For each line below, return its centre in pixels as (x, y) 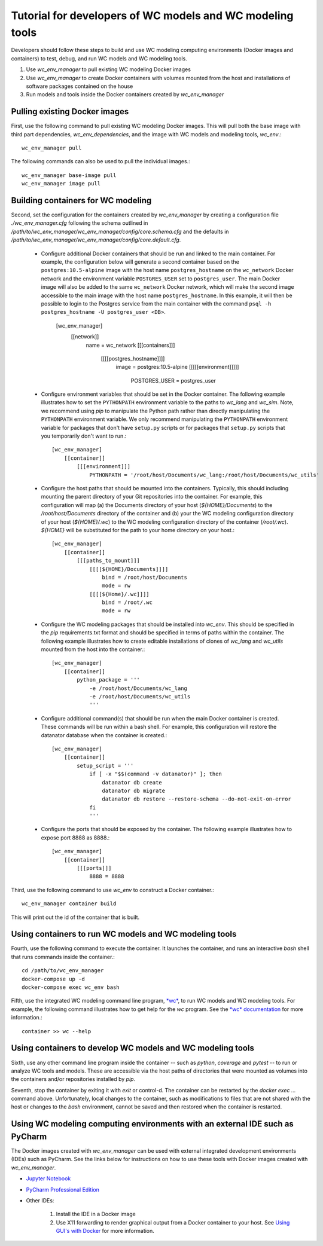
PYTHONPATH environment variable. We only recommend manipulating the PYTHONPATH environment (164, 419)
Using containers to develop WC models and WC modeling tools (132, 1048)
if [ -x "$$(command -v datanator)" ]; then (156, 774)
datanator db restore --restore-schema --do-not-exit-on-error (196, 799)
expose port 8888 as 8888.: (75, 838)
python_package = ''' (109, 680)
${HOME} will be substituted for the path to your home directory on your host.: (138, 530)
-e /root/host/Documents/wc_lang (138, 688)
